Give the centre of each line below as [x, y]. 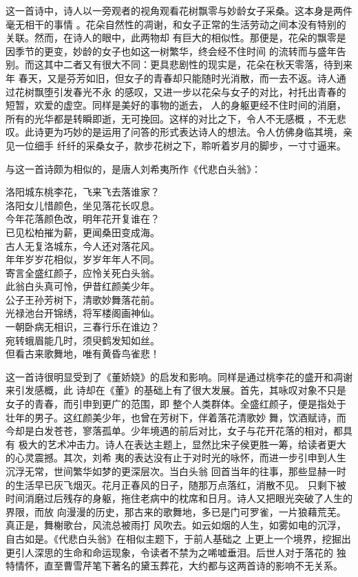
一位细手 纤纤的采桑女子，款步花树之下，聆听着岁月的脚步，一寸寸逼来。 [180, 145]
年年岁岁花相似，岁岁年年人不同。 [83, 259]
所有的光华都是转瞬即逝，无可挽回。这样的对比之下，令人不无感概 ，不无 [171, 118]
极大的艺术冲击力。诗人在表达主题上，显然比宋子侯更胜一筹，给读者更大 [182, 444]
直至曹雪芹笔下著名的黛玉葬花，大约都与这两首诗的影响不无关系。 [193, 566]
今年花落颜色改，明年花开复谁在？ [83, 219]
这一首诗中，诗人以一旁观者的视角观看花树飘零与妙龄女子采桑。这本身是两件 [179, 10]
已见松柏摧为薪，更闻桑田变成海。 [83, 232]
